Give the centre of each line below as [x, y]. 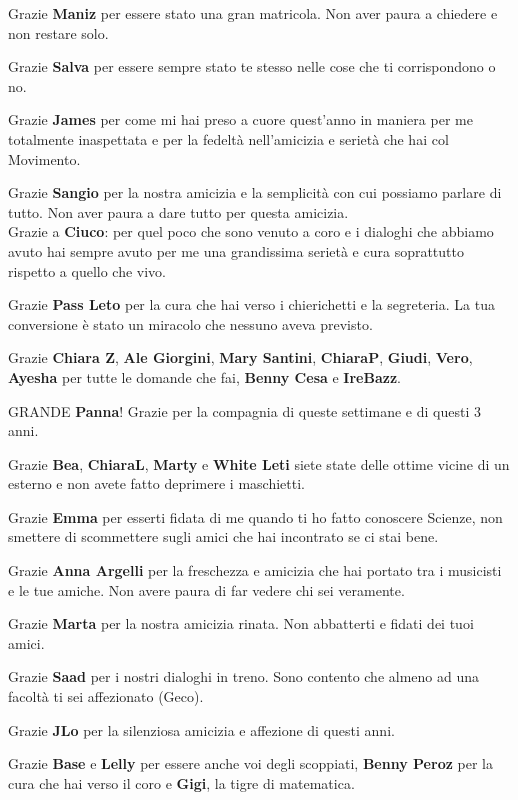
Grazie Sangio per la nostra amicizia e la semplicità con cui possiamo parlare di [255, 192]
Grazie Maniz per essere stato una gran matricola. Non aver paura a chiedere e [253, 13]
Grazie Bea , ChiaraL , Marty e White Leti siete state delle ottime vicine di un [259, 463]
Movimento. [44, 158]
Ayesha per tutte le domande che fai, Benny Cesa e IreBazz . [204, 376]
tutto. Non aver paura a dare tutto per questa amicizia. [178, 211]
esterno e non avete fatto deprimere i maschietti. [156, 483]
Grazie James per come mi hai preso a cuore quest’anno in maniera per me [240, 119]
